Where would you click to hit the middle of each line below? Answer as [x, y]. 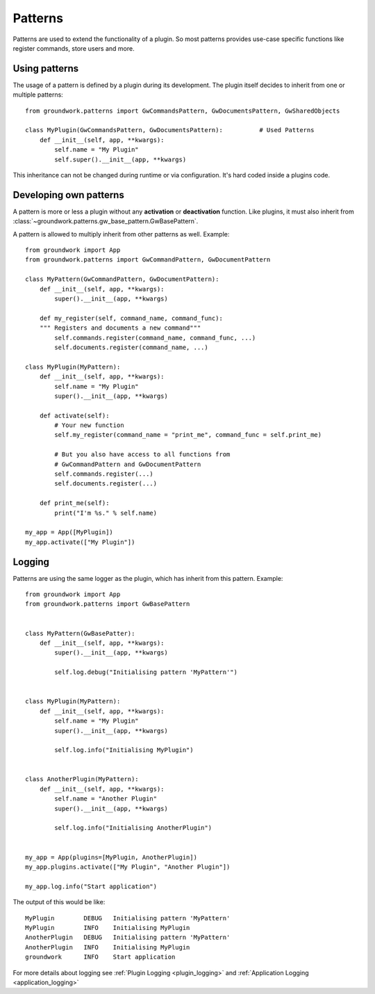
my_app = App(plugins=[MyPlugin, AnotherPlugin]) [111, 857]
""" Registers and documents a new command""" [120, 328]
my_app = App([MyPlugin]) [69, 532]
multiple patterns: [38, 95]
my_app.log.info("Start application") [91, 886]
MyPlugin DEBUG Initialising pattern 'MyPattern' [128, 918]
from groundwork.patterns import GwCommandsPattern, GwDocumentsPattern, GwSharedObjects [183, 111]
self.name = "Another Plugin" [106, 799]
